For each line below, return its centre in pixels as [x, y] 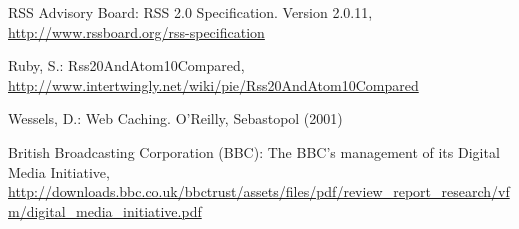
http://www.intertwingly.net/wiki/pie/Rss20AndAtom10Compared [213, 84]
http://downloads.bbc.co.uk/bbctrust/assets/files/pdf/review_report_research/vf [259, 191]
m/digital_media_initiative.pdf [105, 210]
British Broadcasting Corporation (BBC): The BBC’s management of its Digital [254, 151]
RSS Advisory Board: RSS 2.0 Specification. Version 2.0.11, [190, 12]
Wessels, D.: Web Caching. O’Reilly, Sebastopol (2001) [175, 118]
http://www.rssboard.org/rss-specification [136, 31]
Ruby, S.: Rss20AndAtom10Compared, [126, 65]
